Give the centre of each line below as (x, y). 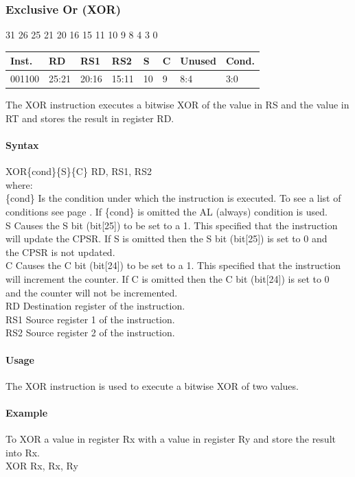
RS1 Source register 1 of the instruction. (90, 319)
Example (27, 412)
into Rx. (23, 452)
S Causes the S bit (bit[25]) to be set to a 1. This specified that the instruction (172, 225)
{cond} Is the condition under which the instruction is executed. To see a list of (173, 198)
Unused (198, 61)
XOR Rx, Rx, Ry (42, 466)
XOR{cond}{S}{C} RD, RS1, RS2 (79, 171)
